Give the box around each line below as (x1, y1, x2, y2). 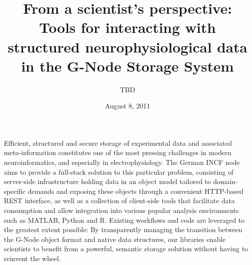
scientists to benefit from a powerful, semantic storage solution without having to (4, 243, 248, 254)
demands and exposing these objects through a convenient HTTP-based (27, 185, 244, 196)
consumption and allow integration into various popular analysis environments (4, 205, 239, 215)
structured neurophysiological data (7, 36, 248, 56)
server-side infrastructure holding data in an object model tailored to (4, 176, 211, 186)
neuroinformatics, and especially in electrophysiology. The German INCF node (4, 157, 240, 167)
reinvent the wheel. (4, 253, 61, 263)
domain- (213, 176, 238, 186)
